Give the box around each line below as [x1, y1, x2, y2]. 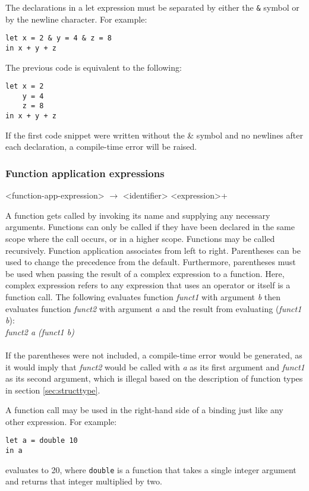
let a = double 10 [5, 436, 78, 445]
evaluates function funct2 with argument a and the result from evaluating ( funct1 [5, 302, 302, 314]
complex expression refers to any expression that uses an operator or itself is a [5, 279, 291, 291]
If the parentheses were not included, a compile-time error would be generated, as [5, 348, 302, 361]
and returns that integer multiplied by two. [5, 475, 162, 487]
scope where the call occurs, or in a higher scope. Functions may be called [5, 232, 275, 244]
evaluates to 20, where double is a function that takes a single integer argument [5, 463, 297, 476]
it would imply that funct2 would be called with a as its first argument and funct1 [5, 360, 305, 373]
